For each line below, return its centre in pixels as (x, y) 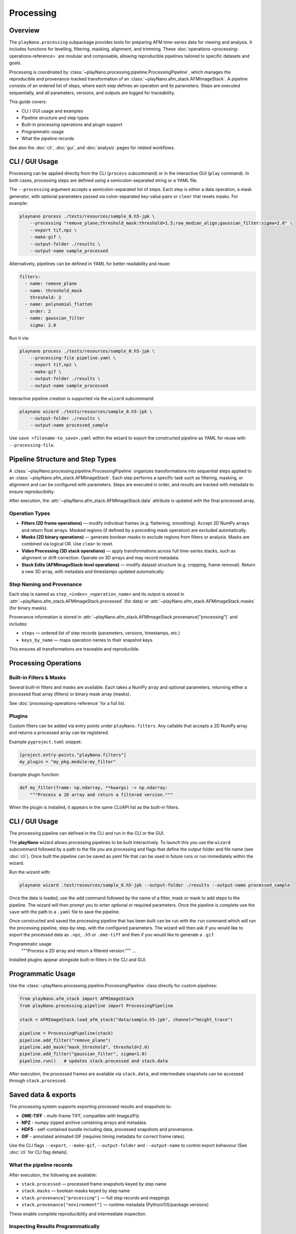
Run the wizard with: (30, 872)
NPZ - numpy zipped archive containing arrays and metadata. (84, 1122)
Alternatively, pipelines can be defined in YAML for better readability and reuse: (90, 264)
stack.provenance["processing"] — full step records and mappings (95, 1197)
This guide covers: (28, 102)
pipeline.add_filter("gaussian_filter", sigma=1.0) (83, 1054)
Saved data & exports (43, 1095)
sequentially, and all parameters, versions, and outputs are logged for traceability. (92, 93)
